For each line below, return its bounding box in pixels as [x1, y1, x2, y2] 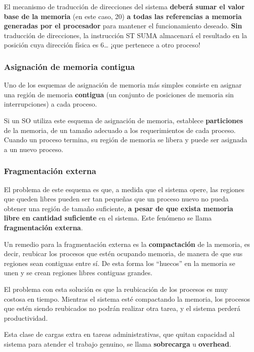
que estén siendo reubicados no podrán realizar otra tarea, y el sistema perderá [4, 303, 241, 313]
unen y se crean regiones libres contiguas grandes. [4, 267, 152, 278]
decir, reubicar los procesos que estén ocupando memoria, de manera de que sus [4, 248, 243, 259]
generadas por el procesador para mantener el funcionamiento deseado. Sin [4, 21, 242, 31]
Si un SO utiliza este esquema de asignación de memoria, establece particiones [4, 115, 243, 125]
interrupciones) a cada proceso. [4, 99, 97, 109]
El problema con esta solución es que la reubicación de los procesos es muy [4, 284, 228, 294]
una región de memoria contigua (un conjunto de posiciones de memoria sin [4, 89, 234, 99]
